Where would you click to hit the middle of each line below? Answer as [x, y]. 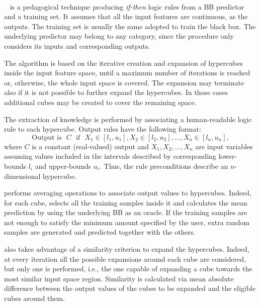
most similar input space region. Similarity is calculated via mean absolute [119, 278]
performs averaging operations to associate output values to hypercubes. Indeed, [128, 193]
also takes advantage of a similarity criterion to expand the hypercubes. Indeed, [127, 249]
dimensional [22, 176]
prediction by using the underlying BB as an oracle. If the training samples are [126, 212]
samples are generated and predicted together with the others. [100, 232]
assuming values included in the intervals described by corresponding [110, 156]
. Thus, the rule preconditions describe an [164, 166]
